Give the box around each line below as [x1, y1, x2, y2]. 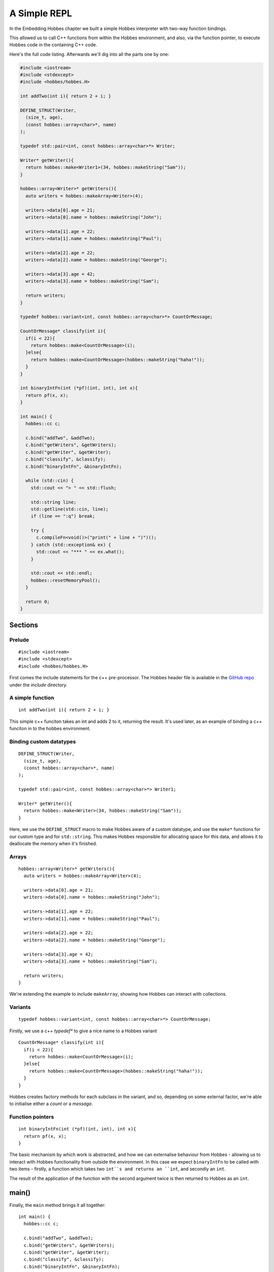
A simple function [9, 695, 54, 702]
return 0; [25, 599, 50, 604]
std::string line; [30, 499, 77, 505]
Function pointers [9, 1113, 54, 1120]
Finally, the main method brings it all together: [9, 1202, 106, 1208]
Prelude [9, 636, 29, 643]
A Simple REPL [9, 8, 72, 19]
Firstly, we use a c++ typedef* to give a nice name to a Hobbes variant [9, 1028, 157, 1034]
